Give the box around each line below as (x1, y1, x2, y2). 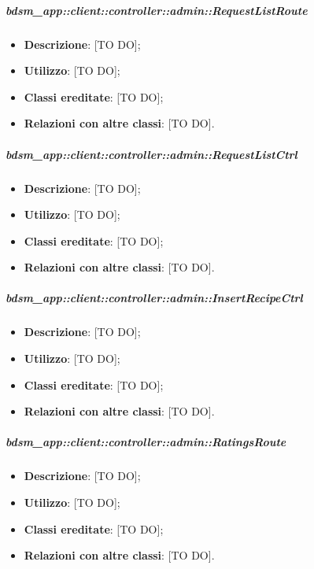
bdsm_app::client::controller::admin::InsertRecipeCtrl (6, 290, 303, 306)
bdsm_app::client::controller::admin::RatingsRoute (6, 434, 286, 450)
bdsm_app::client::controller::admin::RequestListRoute (6, 2, 308, 18)
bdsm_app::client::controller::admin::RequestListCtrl (6, 146, 297, 162)
